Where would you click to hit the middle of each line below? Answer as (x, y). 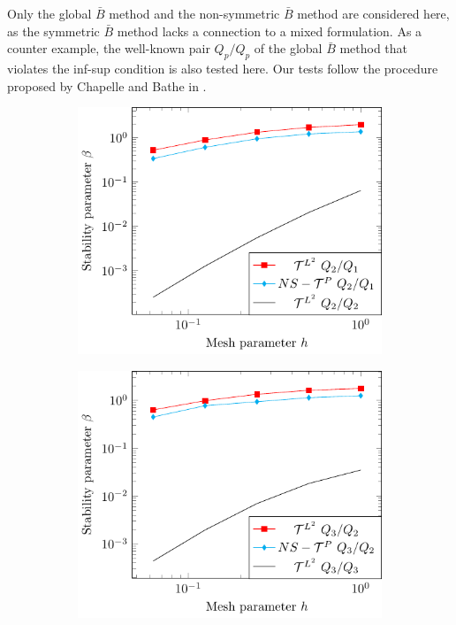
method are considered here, (373, 13)
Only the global (49, 13)
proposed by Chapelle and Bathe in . (107, 85)
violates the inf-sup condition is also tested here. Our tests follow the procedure (223, 68)
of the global (288, 48)
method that (374, 48)
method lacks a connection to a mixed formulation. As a (270, 31)
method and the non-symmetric (194, 13)
